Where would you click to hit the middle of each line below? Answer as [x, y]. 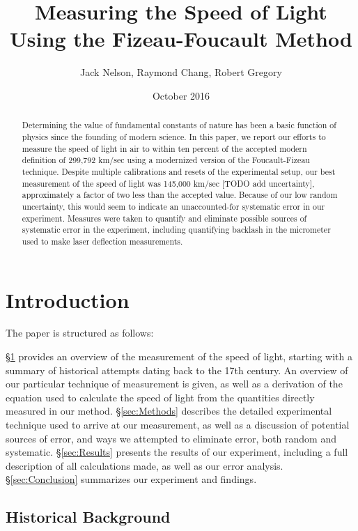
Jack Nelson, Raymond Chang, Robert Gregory [181, 72]
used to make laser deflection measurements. [102, 241]
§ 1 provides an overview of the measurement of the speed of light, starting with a [179, 356]
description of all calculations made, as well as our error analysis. [145, 465]
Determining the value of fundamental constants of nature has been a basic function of [179, 125]
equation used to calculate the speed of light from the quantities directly [160, 397]
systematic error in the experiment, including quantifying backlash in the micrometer [176, 230]
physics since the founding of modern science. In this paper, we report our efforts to [174, 136]
